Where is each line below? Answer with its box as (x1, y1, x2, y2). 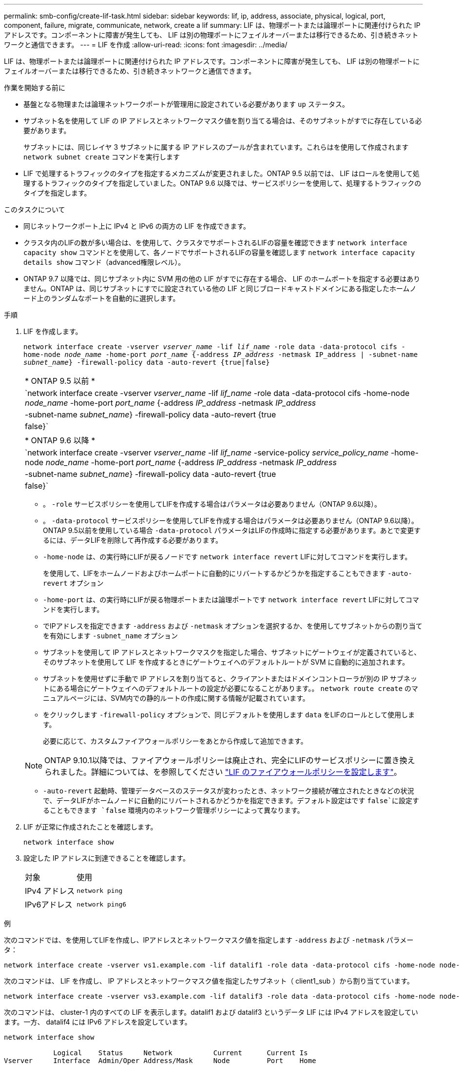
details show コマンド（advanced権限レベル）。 (23, 258, 185, 266)
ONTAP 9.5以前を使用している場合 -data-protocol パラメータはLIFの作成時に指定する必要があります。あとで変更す (43, 526, 421, 534)
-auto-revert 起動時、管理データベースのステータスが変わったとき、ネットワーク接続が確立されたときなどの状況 (43, 787, 414, 795)
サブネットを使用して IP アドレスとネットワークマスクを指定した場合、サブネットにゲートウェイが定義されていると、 (43, 648, 421, 656)
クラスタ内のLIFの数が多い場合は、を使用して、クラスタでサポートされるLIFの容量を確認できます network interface (23, 238, 407, 247)
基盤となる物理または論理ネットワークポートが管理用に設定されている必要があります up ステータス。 (23, 100, 349, 108)
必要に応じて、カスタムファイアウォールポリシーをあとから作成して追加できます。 (43, 737, 307, 745)
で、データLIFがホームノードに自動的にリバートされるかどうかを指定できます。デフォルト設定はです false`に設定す (43, 796, 420, 805)
